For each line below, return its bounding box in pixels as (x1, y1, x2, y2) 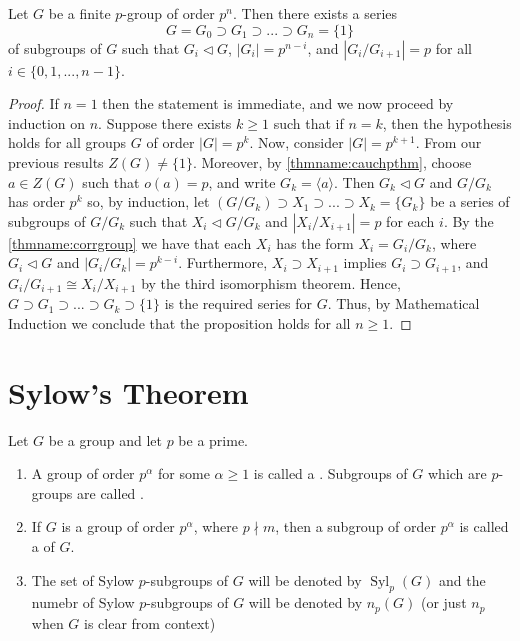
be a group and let (48, 429, 162, 450)
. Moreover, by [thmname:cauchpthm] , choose (192, 151, 472, 172)
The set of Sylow (31, 569, 135, 590)
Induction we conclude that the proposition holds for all (8, 312, 351, 333)
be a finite (48, 3, 111, 23)
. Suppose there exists (98, 112, 232, 133)
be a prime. (178, 429, 248, 450)
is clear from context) (84, 612, 216, 633)
